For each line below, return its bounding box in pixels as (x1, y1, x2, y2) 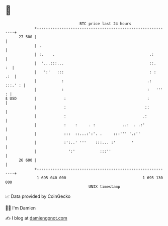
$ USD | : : (5, 96, 150, 101)
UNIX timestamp (88, 184, 121, 189)
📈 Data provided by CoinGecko (5, 193, 71, 199)
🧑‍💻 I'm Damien (5, 205, 36, 211)
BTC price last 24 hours (79, 21, 132, 26)
